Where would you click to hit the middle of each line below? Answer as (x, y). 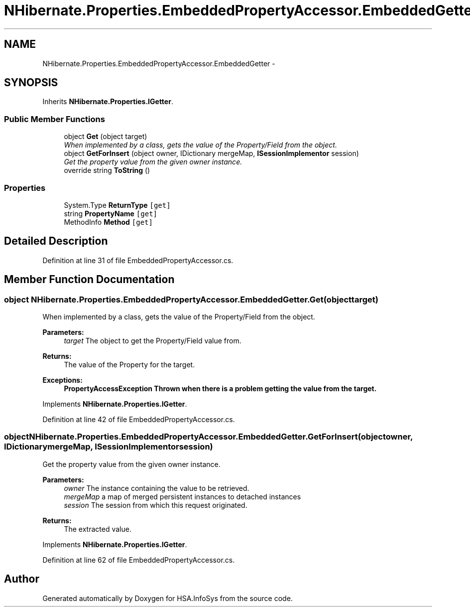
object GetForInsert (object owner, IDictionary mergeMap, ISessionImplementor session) (211, 153)
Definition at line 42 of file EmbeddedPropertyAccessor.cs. (139, 419)
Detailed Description (56, 241)
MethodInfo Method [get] (108, 222)
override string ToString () (107, 170)
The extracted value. (98, 529)
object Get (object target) (106, 137)
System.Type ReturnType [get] (117, 205)
